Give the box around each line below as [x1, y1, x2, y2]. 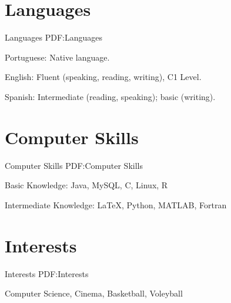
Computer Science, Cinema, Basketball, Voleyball [5, 287, 183, 299]
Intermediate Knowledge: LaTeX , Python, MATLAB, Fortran [5, 198, 227, 211]
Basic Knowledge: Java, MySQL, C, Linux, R [5, 179, 168, 191]
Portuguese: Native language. [5, 51, 110, 63]
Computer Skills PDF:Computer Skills [5, 159, 143, 171]
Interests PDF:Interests [5, 267, 89, 279]
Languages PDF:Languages [5, 31, 103, 44]
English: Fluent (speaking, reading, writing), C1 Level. [5, 71, 202, 83]
